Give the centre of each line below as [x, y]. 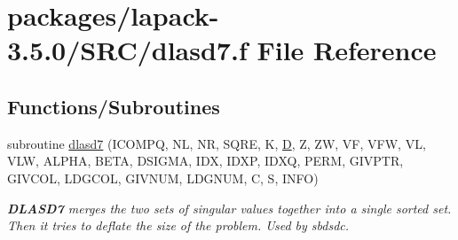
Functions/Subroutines [114, 106]
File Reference [347, 50]
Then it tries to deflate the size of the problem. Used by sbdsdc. [178, 225]
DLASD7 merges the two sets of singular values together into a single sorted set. [229, 208]
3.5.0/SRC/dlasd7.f [127, 50]
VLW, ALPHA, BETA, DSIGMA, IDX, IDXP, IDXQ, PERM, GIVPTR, [205, 161]
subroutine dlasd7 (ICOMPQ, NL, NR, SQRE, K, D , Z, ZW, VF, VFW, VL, [217, 143]
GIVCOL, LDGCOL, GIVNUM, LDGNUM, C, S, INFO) [163, 178]
